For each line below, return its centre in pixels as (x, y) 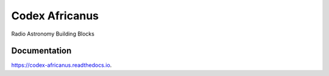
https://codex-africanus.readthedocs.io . (62, 65)
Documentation (41, 51)
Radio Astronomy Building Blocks (53, 34)
